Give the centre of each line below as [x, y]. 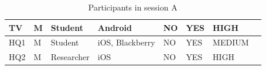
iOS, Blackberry [126, 42]
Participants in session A [133, 7]
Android [115, 27]
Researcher [70, 57]
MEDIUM [231, 42]
